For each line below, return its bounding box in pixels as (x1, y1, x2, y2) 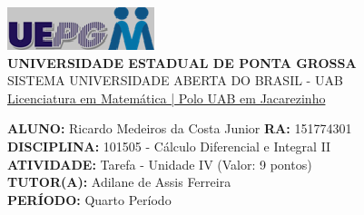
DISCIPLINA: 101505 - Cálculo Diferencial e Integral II (7, 136, 331, 155)
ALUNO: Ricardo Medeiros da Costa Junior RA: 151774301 (7, 119, 352, 138)
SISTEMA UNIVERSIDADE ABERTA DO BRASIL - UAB (7, 71, 343, 90)
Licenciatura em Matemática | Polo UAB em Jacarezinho (7, 88, 326, 107)
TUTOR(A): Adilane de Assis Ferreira (7, 172, 231, 191)
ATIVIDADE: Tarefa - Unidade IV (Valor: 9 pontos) (7, 154, 312, 173)
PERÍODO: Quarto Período (7, 190, 172, 209)
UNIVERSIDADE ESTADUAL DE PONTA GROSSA (7, 53, 357, 72)
